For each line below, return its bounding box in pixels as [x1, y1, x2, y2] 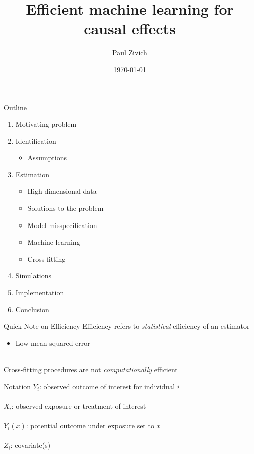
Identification [15, 135, 56, 146]
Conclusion [15, 304, 49, 314]
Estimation [15, 169, 49, 179]
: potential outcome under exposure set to [26, 420, 154, 430]
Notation [4, 381, 31, 391]
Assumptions [27, 152, 67, 163]
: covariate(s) [10, 440, 51, 450]
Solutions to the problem [27, 203, 104, 213]
